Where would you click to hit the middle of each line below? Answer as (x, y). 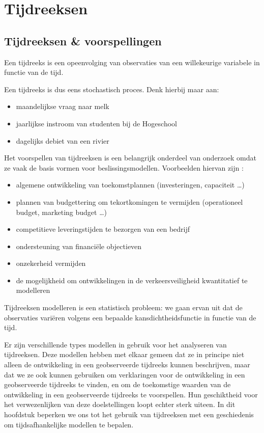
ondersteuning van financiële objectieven (79, 246)
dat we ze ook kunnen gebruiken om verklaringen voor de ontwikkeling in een (125, 374)
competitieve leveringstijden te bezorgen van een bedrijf (103, 229)
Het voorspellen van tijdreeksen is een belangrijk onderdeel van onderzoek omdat (130, 158)
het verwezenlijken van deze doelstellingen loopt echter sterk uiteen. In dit (120, 404)
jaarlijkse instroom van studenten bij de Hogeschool (96, 123)
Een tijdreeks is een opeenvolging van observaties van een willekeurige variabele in (132, 62)
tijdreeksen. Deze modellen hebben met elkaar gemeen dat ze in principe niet (124, 354)
